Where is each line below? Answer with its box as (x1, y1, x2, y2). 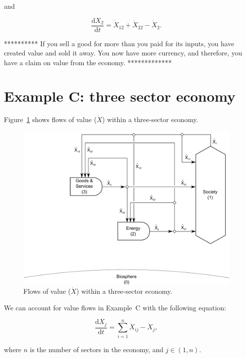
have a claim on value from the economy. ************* (4, 57, 172, 67)
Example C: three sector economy (4, 86, 236, 106)
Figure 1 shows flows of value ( (4, 114, 97, 124)
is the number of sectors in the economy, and (30, 344, 164, 354)
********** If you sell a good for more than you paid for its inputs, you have (4, 38, 234, 48)
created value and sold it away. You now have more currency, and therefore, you (4, 48, 242, 58)
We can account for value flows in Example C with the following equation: (4, 302, 226, 312)
